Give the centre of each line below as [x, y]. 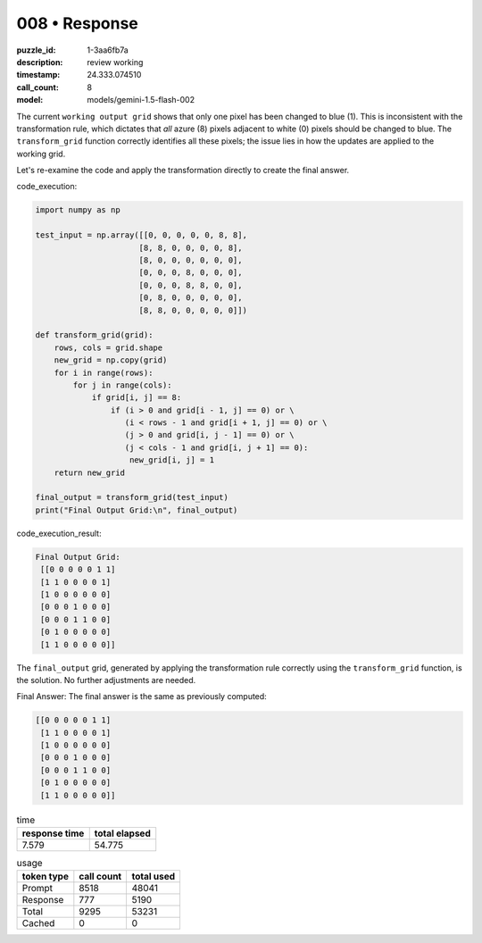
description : [40, 62]
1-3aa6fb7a [108, 50]
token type [45, 877]
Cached [38, 923]
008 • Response [77, 23]
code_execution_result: [59, 533]
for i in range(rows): [104, 372]
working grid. [41, 154]
